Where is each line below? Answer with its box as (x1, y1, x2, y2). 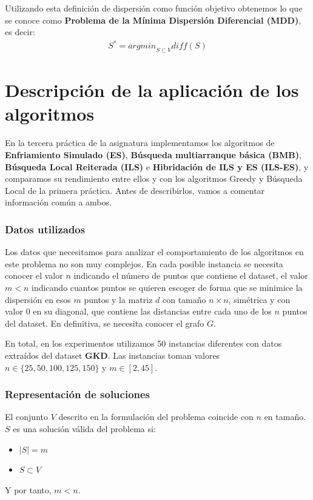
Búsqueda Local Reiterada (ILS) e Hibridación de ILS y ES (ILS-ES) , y (5, 160, 309, 173)
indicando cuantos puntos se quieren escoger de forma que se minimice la (32, 281, 303, 293)
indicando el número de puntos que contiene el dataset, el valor (73, 269, 308, 282)
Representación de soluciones (5, 387, 150, 402)
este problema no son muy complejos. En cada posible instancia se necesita (5, 257, 283, 270)
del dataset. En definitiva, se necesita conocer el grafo (5, 316, 204, 329)
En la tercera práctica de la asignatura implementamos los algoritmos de (5, 136, 275, 149)
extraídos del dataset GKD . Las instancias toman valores (5, 348, 220, 361)
